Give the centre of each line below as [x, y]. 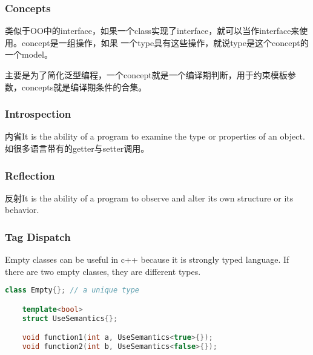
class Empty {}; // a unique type [72, 290]
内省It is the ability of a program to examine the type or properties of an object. [155, 136]
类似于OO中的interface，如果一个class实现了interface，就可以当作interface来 [152, 31]
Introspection [38, 114]
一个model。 [29, 54]
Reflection [30, 175]
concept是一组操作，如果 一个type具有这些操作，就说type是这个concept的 [165, 42]
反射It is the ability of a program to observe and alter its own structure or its [149, 198]
